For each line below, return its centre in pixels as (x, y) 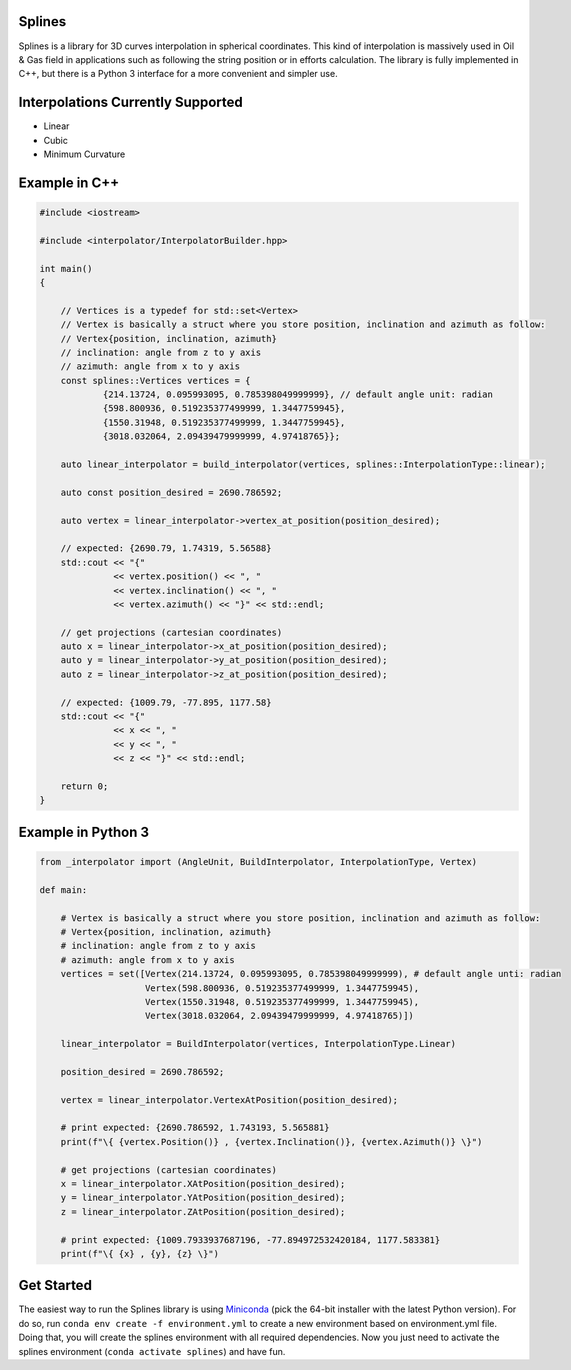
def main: (63, 889)
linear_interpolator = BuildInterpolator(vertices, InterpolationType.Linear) (258, 1044)
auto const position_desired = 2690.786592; (171, 492)
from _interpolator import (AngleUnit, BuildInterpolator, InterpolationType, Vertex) (258, 861)
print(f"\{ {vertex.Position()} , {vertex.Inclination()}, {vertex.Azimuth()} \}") (271, 1141)
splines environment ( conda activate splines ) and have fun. (152, 1351)
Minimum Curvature (84, 154)
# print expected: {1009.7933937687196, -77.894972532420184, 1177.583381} (250, 1239)
